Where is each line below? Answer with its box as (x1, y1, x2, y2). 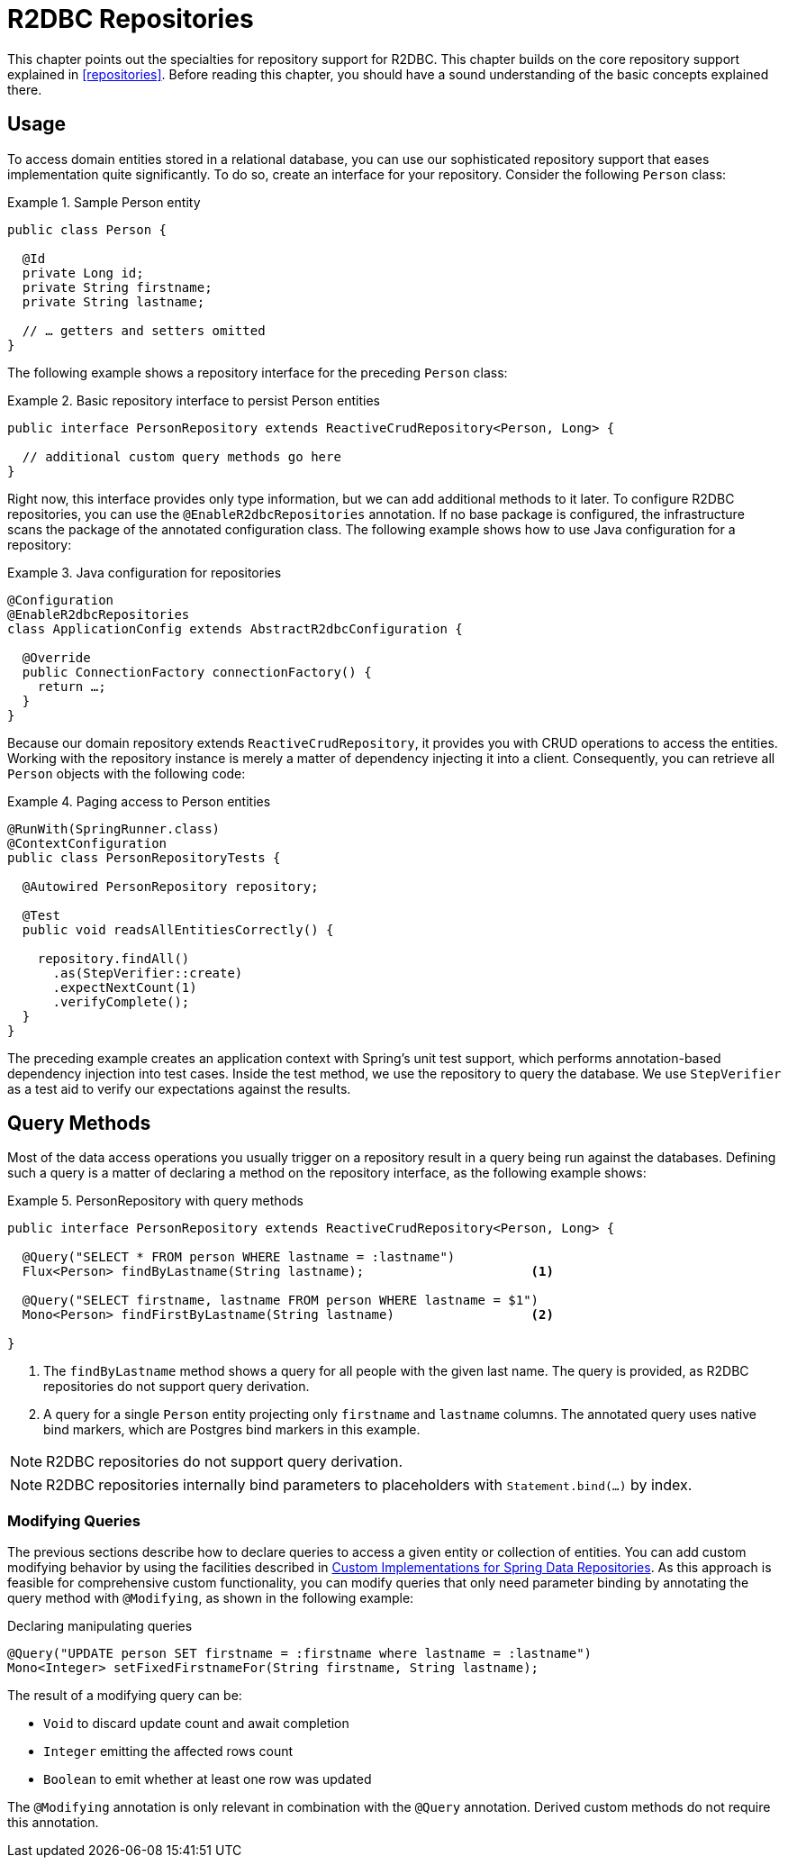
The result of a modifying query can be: (7, 1688, 242, 1704)
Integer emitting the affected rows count (43, 1743, 294, 1760)
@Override (22, 650, 91, 665)
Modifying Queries (7, 1511, 140, 1530)
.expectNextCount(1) (52, 979, 197, 995)
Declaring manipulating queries (7, 1618, 193, 1634)
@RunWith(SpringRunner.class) (7, 821, 221, 836)
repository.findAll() (37, 951, 190, 966)
